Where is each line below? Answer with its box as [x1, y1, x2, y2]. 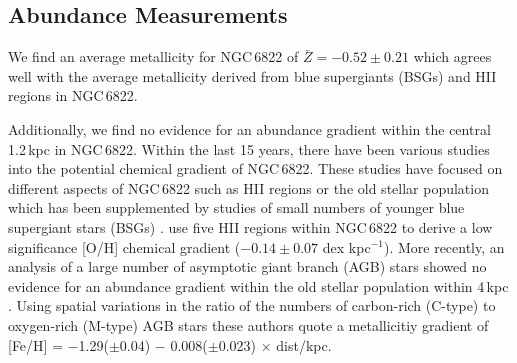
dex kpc [322, 236, 371, 257]
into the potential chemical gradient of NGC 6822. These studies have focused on [8, 158, 503, 179]
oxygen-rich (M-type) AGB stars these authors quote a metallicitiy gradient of [8, 314, 489, 335]
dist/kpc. [276, 334, 332, 355]
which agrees [413, 46, 492, 67]
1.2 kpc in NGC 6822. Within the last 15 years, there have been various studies [8, 138, 490, 159]
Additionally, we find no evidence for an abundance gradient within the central [8, 118, 491, 139]
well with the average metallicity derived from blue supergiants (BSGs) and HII [8, 65, 497, 86]
